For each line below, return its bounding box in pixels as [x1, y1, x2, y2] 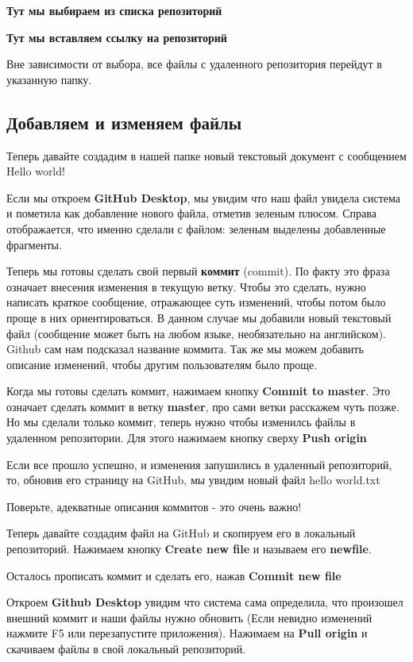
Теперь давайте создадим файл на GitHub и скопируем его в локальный [6, 525, 356, 541]
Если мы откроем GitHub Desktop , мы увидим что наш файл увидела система [6, 189, 401, 206]
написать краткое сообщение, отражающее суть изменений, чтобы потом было [6, 294, 386, 310]
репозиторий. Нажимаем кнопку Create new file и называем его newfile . [6, 541, 372, 557]
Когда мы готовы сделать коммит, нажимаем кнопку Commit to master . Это [6, 383, 391, 399]
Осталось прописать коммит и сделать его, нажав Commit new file [6, 567, 342, 583]
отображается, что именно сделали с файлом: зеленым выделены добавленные [6, 220, 386, 237]
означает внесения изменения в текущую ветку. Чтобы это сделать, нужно [6, 278, 366, 294]
